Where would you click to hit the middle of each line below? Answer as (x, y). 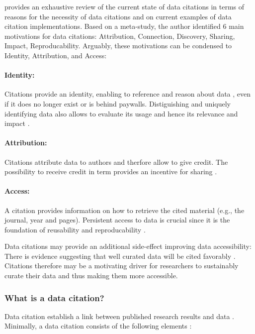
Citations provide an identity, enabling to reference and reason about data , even (128, 94)
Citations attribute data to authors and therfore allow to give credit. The (116, 162)
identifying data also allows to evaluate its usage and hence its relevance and (121, 113)
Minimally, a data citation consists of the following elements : (98, 326)
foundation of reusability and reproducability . (75, 229)
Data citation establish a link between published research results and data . (120, 316)
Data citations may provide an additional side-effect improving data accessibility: (128, 246)
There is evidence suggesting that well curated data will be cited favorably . (120, 256)
